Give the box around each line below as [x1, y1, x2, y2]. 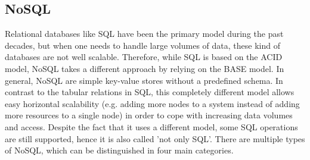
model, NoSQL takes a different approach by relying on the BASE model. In [5, 62, 284, 74]
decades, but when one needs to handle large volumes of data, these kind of [5, 39, 280, 51]
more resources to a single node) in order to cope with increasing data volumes [5, 109, 293, 121]
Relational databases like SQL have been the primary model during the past [5, 27, 284, 40]
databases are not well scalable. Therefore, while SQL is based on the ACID [5, 51, 283, 63]
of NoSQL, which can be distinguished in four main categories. [5, 144, 234, 156]
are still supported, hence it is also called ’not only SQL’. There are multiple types [5, 132, 305, 145]
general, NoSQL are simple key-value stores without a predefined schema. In [5, 74, 283, 86]
